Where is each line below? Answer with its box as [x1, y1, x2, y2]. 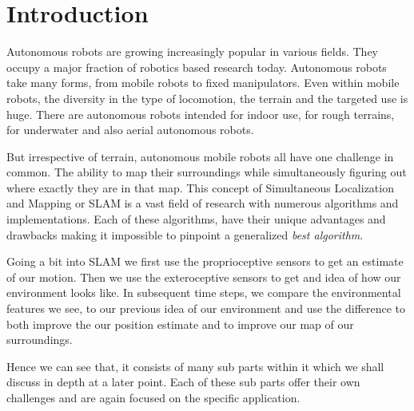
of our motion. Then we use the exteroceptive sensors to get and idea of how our [6, 268, 401, 285]
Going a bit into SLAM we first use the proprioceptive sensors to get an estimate [6, 253, 404, 270]
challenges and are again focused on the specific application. [6, 389, 301, 405]
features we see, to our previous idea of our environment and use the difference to [6, 300, 406, 317]
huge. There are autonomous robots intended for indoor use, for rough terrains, [6, 105, 395, 122]
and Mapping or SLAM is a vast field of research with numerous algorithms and [6, 195, 399, 211]
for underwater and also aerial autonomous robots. [6, 121, 254, 138]
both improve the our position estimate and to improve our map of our [6, 315, 354, 332]
